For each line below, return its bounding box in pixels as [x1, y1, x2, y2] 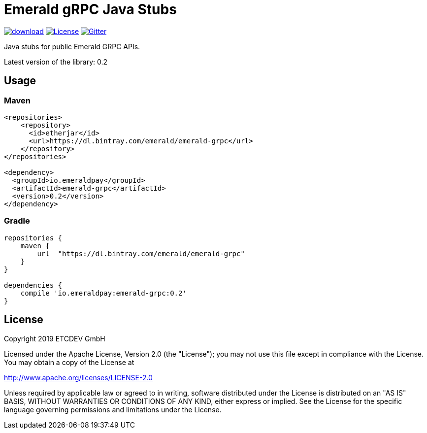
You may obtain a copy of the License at [4, 358, 134, 366]
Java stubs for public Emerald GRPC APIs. [4, 42, 140, 51]
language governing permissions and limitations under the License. [4, 405, 222, 414]
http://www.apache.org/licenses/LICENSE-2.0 [4, 373, 153, 382]
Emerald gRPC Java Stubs [4, 1, 177, 18]
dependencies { [4, 281, 63, 289]
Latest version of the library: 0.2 [4, 57, 108, 66]
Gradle [4, 216, 30, 226]
